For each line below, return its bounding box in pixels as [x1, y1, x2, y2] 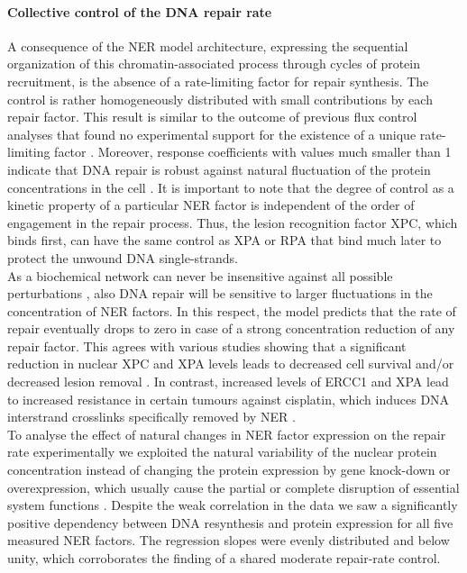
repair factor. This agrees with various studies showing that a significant [7, 336, 407, 355]
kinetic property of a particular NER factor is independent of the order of [7, 196, 415, 214]
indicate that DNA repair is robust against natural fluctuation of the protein [7, 159, 431, 178]
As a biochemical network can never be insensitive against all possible [7, 266, 393, 285]
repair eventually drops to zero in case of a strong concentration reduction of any [7, 319, 455, 338]
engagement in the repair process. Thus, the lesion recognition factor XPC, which [7, 213, 458, 232]
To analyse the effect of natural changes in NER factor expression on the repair [7, 424, 446, 443]
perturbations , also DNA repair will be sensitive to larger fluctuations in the [7, 284, 433, 303]
